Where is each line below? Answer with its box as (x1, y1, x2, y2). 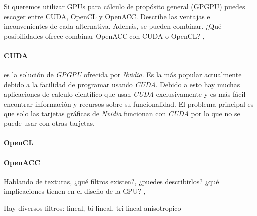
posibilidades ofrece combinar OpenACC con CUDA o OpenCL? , (4, 30, 205, 41)
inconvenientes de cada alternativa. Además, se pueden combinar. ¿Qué (4, 21, 222, 31)
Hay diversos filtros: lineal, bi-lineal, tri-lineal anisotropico (4, 202, 181, 213)
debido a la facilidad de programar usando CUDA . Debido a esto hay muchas (4, 79, 240, 89)
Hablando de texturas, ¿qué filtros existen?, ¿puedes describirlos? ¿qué (4, 176, 219, 186)
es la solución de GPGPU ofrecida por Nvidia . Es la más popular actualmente (4, 69, 242, 80)
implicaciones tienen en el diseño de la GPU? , (4, 186, 146, 196)
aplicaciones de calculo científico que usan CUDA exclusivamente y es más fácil (4, 89, 246, 99)
